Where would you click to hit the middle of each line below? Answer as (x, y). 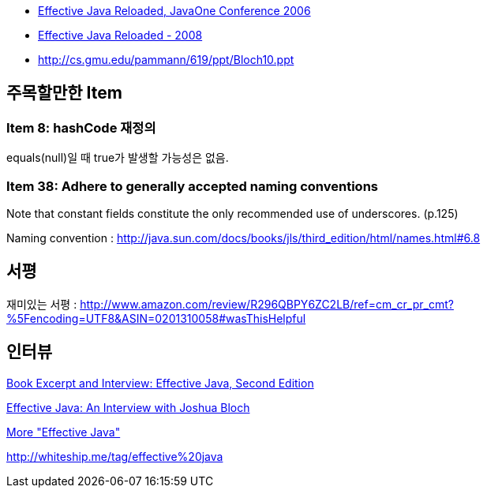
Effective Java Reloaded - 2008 (120, 35)
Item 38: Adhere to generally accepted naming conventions (192, 186)
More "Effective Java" (64, 432)
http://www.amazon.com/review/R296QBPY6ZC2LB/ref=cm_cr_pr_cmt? (267, 304)
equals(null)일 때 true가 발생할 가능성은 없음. (118, 158)
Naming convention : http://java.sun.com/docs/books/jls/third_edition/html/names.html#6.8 (243, 238)
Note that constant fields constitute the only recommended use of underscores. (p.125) (232, 213)
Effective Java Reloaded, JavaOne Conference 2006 (174, 11)
